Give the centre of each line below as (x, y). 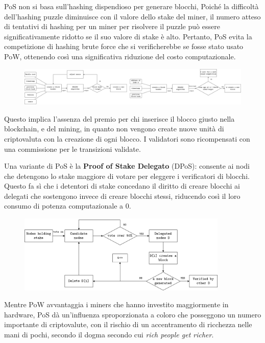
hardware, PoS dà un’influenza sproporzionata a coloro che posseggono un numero (133, 314)
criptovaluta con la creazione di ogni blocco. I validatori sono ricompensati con (127, 138)
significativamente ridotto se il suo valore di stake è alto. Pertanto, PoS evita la (128, 36)
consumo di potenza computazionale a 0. (68, 206)
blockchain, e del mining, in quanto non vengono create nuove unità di (114, 129)
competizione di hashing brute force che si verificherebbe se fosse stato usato (124, 46)
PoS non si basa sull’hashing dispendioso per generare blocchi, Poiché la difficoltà (131, 6)
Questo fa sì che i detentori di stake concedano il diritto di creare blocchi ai (122, 186)
